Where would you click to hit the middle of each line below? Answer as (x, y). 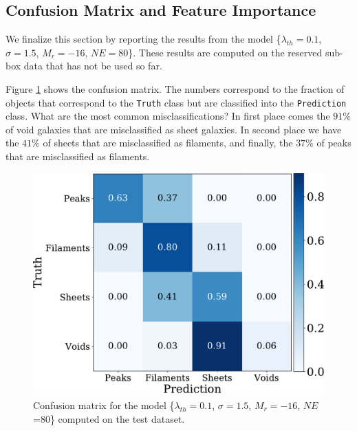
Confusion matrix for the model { (104, 405)
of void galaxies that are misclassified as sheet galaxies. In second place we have (174, 129)
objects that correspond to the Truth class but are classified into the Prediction (176, 102)
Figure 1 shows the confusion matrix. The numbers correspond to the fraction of (175, 88)
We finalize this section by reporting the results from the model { (143, 39)
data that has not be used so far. (93, 66)
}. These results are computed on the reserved (225, 52)
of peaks (334, 143)
